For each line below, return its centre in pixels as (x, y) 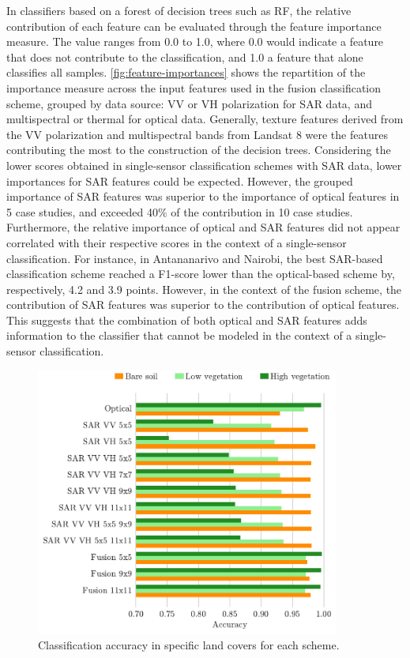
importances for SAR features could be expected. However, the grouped (180, 180)
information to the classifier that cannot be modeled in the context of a (179, 335)
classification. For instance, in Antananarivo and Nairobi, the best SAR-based (195, 258)
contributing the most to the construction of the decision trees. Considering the (199, 150)
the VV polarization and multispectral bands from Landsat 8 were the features (197, 134)
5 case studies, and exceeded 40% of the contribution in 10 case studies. (180, 211)
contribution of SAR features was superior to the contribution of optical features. (203, 305)
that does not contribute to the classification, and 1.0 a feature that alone (185, 56)
